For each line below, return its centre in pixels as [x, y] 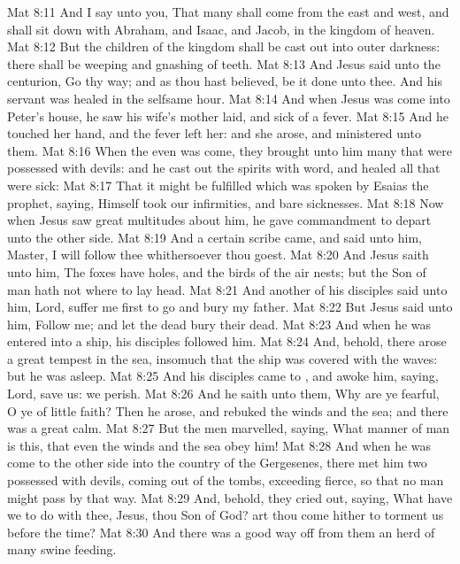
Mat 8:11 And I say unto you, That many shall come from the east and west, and [228, 12]
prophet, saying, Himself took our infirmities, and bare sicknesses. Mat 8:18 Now [226, 202]
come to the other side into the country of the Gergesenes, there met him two [217, 463]
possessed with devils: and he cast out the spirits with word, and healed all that [224, 168]
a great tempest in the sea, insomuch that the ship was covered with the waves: [222, 358]
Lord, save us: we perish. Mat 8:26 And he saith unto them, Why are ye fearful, [223, 394]
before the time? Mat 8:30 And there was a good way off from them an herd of [221, 532]
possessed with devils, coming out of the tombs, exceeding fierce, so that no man [226, 480]
